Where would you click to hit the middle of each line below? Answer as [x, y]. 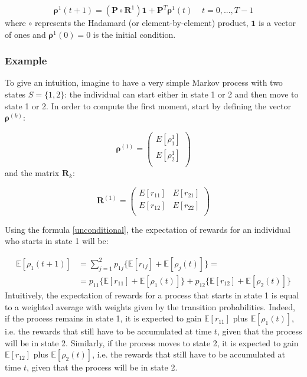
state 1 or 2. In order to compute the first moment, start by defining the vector [148, 105]
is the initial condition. [134, 34]
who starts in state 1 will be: [57, 241]
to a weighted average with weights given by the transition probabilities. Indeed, [150, 306]
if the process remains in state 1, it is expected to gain [103, 318]
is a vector [277, 22]
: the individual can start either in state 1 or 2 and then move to [182, 94]
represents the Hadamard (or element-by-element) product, [141, 22]
